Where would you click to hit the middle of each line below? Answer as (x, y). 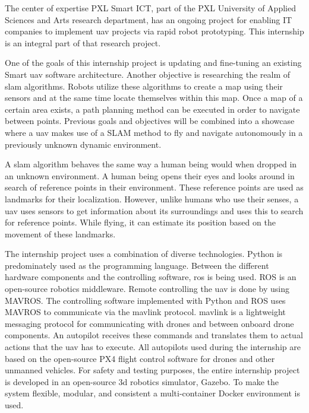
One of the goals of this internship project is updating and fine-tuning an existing (153, 63)
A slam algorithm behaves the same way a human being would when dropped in (151, 164)
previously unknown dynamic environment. (83, 144)
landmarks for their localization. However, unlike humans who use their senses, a (152, 198)
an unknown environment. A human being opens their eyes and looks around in (150, 175)
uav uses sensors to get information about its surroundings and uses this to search (154, 210)
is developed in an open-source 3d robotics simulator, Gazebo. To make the (142, 381)
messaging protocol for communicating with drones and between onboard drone (149, 323)
